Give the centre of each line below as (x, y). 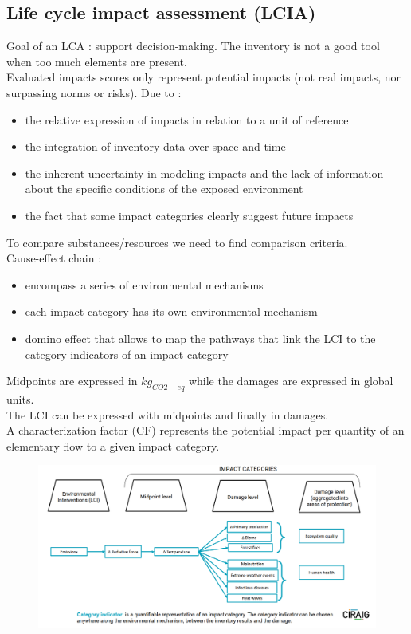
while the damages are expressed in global (291, 381)
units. (20, 398)
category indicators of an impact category (127, 354)
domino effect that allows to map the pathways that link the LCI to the (200, 338)
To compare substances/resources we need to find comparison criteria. (177, 242)
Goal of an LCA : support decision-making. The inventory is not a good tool (193, 46)
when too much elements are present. (97, 61)
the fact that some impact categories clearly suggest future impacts (189, 215)
